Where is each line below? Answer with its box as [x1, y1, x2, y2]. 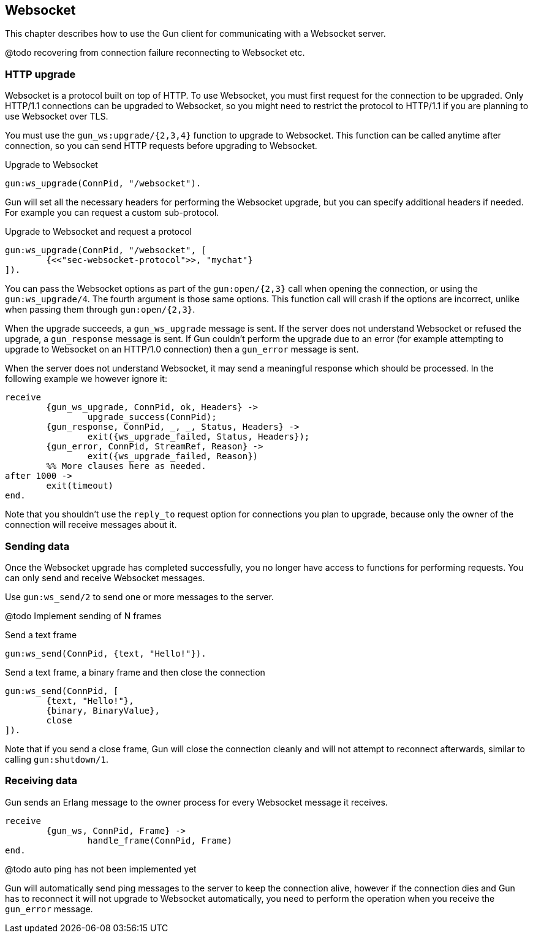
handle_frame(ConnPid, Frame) [87, 835, 232, 845]
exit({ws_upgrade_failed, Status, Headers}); [87, 432, 310, 442]
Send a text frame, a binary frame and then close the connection [5, 666, 265, 677]
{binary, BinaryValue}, [46, 705, 160, 715]
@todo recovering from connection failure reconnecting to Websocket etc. [5, 47, 305, 58]
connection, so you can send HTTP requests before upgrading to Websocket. [5, 140, 317, 151]
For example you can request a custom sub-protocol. [5, 207, 219, 218]
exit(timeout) [46, 481, 114, 491]
